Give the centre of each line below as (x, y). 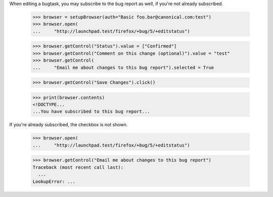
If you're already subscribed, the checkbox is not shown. (69, 125)
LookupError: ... (54, 181)
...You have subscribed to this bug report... (91, 112)
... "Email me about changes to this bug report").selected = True (123, 67)
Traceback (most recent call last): (78, 167)
